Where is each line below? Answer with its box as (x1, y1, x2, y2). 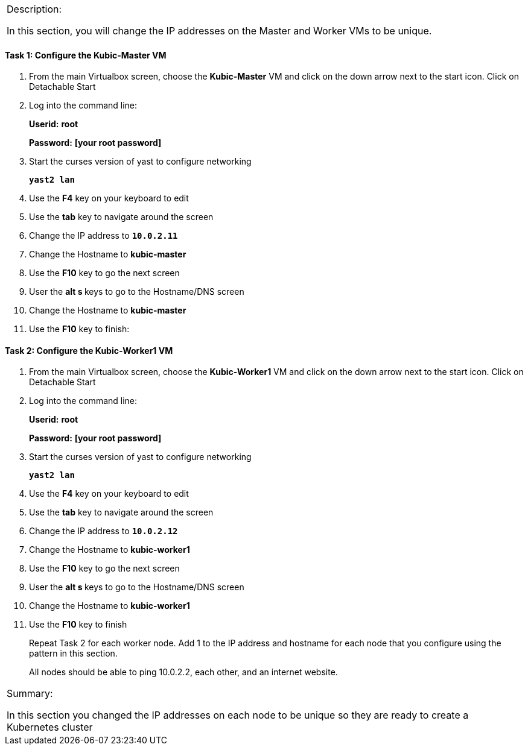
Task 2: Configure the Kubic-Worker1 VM (5, 345, 173, 356)
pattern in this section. (29, 648, 118, 659)
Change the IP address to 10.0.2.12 (29, 526, 178, 537)
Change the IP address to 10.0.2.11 (29, 230, 178, 241)
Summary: (7, 687, 53, 700)
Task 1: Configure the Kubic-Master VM (5, 49, 167, 60)
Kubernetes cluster (7, 721, 93, 734)
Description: (7, 3, 62, 15)
